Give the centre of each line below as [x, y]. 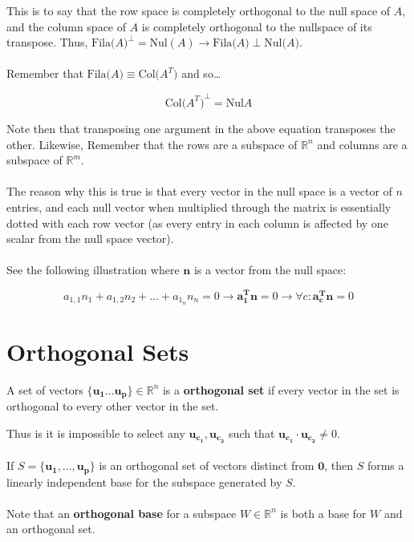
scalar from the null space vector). [90, 239]
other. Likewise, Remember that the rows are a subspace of [152, 144]
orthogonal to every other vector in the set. [113, 406]
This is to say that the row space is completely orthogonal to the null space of [199, 10]
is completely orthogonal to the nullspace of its [257, 26]
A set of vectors [45, 389]
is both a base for [323, 513]
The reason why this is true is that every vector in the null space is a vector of [199, 191]
